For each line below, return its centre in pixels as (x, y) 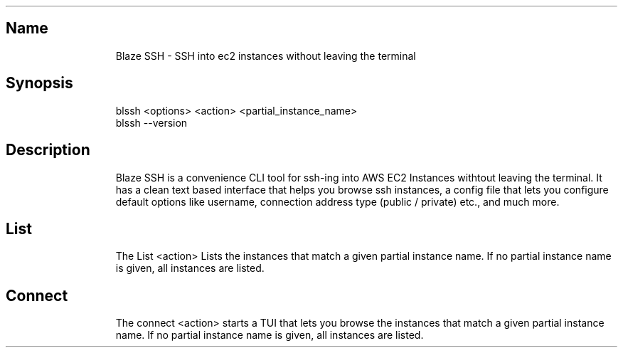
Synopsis (39, 83)
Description (48, 150)
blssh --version (151, 122)
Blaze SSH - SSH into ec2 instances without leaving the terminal (266, 56)
